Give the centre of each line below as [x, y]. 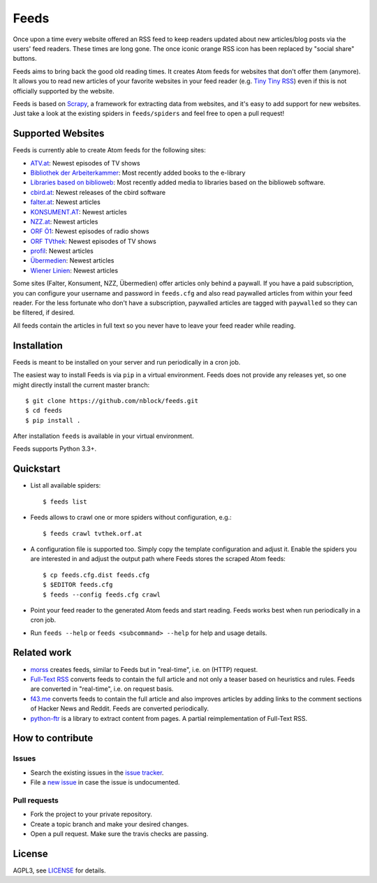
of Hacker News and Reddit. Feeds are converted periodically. [120, 708]
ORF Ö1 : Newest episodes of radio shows [90, 231]
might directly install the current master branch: [81, 385]
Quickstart [37, 469]
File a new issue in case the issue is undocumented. [105, 782]
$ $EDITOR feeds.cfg [78, 585]
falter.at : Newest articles [65, 202]
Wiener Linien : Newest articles [74, 270]
